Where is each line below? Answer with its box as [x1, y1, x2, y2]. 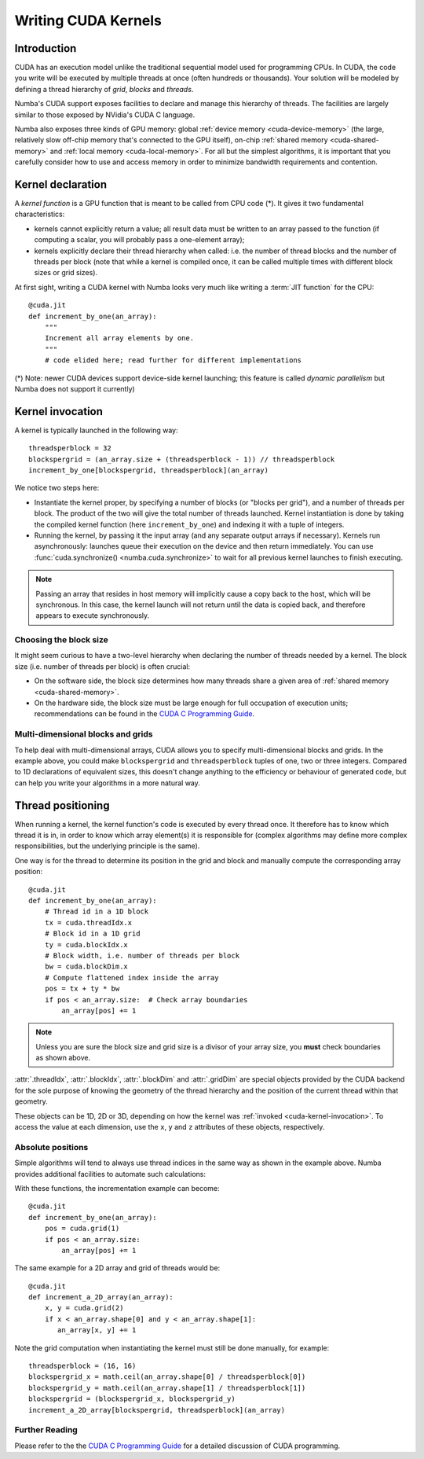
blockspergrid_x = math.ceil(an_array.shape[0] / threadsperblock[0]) [28, 1373, 306, 1381]
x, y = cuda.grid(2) [44, 1303, 124, 1313]
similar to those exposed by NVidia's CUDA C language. [14, 110, 196, 119]
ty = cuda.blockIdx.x [44, 940, 129, 949]
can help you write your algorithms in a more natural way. [14, 778, 200, 788]
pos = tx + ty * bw [44, 984, 120, 994]
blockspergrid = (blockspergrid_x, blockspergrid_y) [28, 1395, 236, 1403]
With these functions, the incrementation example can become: [14, 1183, 220, 1193]
